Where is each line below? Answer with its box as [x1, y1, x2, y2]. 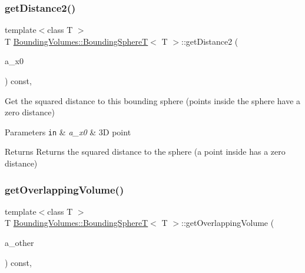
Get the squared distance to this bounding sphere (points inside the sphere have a [5, 94, 301, 106]
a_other [5, 237, 34, 249]
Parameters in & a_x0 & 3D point [5, 125, 131, 138]
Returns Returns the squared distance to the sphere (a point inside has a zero [5, 145, 286, 158]
